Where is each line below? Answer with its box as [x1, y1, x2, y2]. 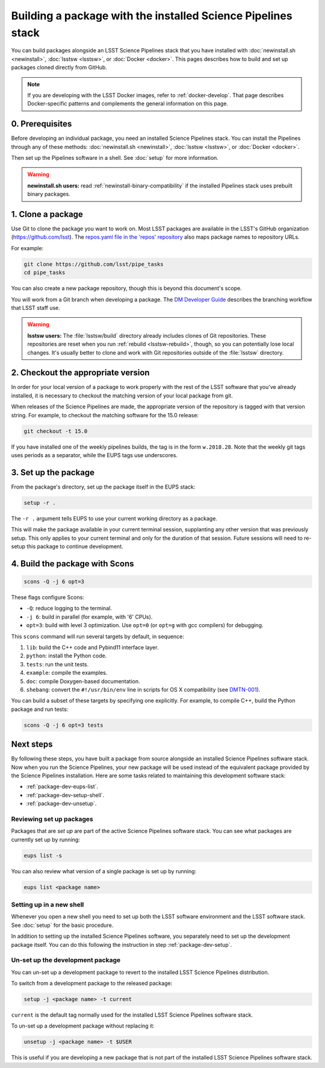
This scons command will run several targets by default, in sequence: [11, 633, 185, 640]
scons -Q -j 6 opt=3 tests [23, 721, 104, 728]
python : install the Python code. [26, 652, 107, 660]
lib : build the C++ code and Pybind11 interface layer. [26, 643, 159, 651]
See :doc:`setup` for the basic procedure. [11, 921, 114, 929]
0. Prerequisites [11, 119, 72, 129]
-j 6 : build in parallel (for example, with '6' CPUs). [26, 613, 153, 621]
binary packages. [27, 191, 70, 198]
